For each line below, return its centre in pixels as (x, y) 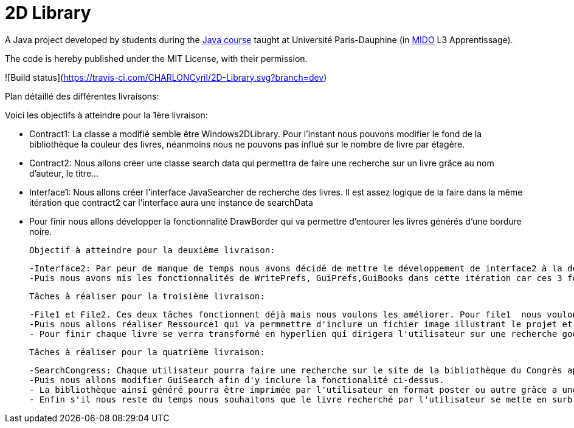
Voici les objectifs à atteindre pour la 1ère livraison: (106, 115)
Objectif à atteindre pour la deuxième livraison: (152, 250)
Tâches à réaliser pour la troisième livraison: (147, 296)
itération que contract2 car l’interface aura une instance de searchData (171, 202)
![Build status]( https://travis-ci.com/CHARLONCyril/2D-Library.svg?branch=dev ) (166, 77)
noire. (41, 231)
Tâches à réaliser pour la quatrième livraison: (147, 352)
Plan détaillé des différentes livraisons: (82, 96)
